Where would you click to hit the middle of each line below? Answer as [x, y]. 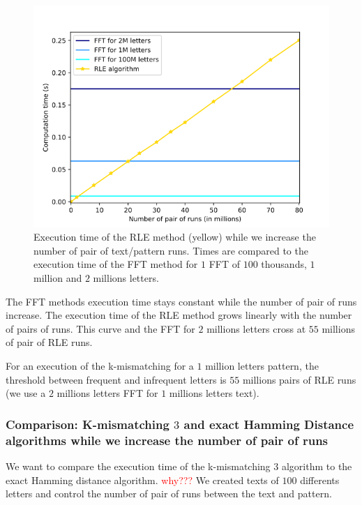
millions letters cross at [256, 328]
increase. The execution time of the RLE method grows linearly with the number [179, 315]
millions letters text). [214, 393]
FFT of [224, 264]
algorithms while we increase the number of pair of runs [167, 440]
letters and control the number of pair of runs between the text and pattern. [169, 493]
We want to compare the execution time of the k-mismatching [138, 466]
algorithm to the [317, 466]
